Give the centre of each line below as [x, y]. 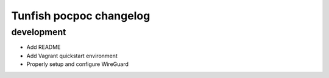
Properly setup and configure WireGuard [78, 64]
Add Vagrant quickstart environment [72, 56]
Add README [44, 47]
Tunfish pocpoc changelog [81, 16]
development [39, 32]
